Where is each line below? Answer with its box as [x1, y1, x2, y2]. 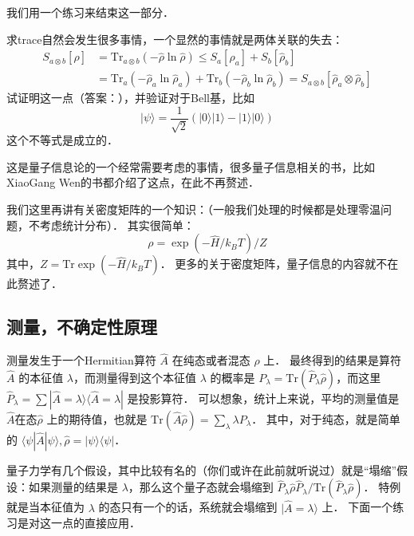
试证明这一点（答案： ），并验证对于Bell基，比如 [6, 89, 254, 106]
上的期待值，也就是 [46, 410, 148, 427]
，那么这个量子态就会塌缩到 [128, 479, 274, 495]
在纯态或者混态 [172, 352, 250, 368]
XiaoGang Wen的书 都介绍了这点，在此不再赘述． [6, 174, 260, 191]
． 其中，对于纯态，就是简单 [251, 410, 400, 427]
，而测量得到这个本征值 [73, 368, 196, 385]
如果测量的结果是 [28, 479, 118, 495]
